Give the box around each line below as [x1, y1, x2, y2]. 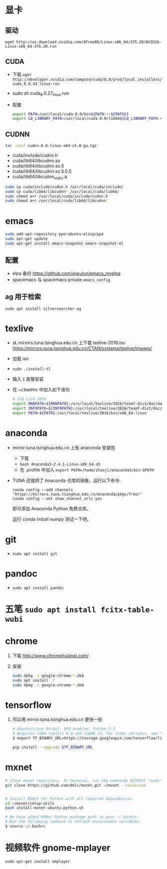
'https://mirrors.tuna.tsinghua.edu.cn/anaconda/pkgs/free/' [12, 492, 143, 497]
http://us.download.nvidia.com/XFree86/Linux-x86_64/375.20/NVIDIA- [16, 39, 162, 44]
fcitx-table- [100, 605, 155, 615]
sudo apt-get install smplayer [5, 859, 70, 864]
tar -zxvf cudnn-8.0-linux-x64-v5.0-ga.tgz [5, 143, 97, 148]
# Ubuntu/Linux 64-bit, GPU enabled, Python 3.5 [12, 727, 116, 732]
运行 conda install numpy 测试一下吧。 [12, 516, 91, 522]
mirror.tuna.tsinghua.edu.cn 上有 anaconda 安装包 [12, 444, 116, 450]
